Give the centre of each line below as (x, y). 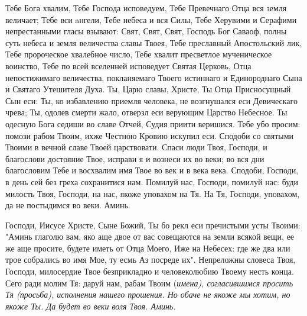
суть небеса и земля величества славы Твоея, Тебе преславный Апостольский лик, (154, 42)
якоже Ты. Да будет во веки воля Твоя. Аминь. (91, 306)
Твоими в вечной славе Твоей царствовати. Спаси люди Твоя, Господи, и (136, 147)
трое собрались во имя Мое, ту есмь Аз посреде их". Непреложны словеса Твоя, (151, 259)
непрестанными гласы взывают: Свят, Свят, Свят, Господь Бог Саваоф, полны (146, 31)
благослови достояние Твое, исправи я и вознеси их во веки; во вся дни (135, 158)
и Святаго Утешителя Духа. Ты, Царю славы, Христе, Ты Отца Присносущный (148, 89)
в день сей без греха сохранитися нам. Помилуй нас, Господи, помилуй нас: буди (152, 181)
